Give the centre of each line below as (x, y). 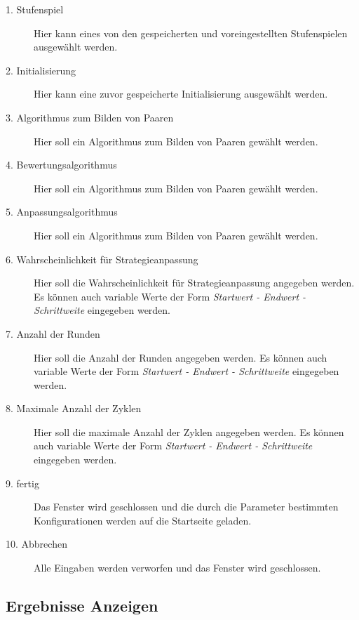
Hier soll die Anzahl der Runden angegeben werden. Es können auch (181, 357)
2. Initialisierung (41, 70)
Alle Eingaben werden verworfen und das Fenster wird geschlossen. (177, 568)
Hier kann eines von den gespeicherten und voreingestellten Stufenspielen (191, 33)
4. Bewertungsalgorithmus (61, 165)
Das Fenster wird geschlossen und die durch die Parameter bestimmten (186, 507)
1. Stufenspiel (35, 9)
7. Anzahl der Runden (53, 333)
